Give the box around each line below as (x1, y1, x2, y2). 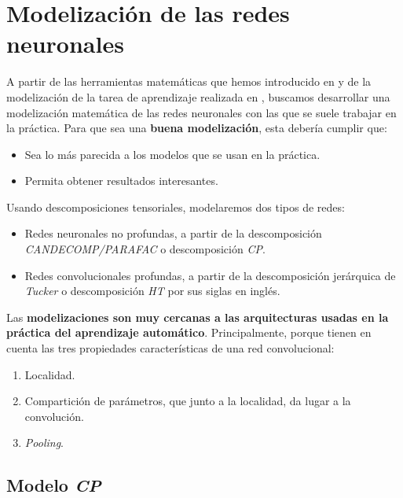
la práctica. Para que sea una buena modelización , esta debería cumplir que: (6, 120, 387, 136)
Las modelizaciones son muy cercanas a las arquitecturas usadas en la (6, 308, 389, 325)
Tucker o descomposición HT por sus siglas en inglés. (24, 282, 280, 299)
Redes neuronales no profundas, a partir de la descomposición (24, 225, 322, 242)
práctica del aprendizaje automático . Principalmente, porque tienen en (6, 324, 372, 341)
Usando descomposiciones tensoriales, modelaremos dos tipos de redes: (6, 198, 345, 215)
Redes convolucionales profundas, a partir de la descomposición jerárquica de (24, 267, 396, 283)
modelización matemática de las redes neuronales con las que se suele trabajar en (6, 104, 397, 120)
